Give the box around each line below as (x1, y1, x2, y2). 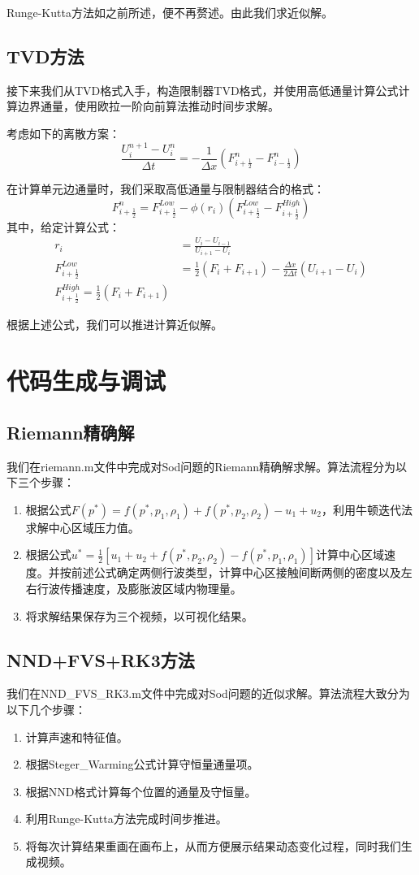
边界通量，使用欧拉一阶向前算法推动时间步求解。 (17, 97, 279, 115)
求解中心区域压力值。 (25, 518, 140, 535)
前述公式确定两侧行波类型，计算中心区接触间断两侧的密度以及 (71, 564, 401, 581)
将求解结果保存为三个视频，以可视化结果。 (25, 607, 253, 624)
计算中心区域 (315, 546, 384, 563)
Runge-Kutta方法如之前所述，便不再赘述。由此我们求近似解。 (6, 4, 333, 20)
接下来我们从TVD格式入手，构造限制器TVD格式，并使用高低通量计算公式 (6, 81, 399, 98)
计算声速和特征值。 (25, 728, 128, 745)
